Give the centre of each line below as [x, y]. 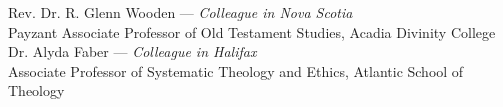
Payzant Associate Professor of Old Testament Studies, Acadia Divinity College [252, 31]
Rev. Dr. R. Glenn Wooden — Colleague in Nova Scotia [180, 12]
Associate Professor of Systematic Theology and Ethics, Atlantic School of [236, 70]
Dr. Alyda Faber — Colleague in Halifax [132, 51]
